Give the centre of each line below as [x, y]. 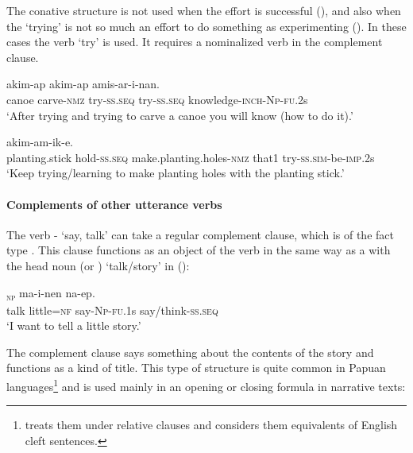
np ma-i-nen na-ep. [51, 293]
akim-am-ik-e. [40, 142]
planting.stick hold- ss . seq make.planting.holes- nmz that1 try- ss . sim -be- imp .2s [191, 157]
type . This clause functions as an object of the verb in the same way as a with [199, 250]
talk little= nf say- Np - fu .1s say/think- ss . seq [112, 310]
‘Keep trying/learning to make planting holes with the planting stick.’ [176, 173]
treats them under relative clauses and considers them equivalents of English [211, 425]
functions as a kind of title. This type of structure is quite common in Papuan [196, 368]
